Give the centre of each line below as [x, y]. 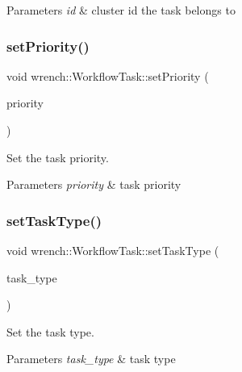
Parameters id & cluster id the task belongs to [121, 10]
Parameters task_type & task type [91, 359]
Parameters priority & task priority [94, 184]
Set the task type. [50, 331]
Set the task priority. [58, 157]
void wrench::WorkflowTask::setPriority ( [108, 75]
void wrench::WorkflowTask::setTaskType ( [113, 250]
